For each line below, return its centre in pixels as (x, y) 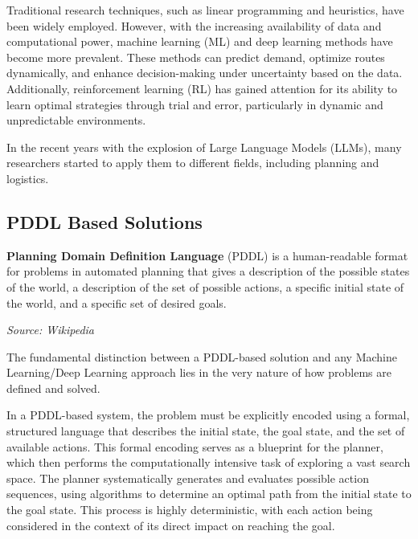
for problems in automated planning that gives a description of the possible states (208, 271)
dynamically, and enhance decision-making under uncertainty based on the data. (205, 73)
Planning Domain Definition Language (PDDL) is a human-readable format (207, 255)
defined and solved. (53, 388)
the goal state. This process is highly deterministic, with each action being (190, 510)
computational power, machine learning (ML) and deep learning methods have (200, 41)
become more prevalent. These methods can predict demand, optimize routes (196, 57)
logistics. (28, 178)
